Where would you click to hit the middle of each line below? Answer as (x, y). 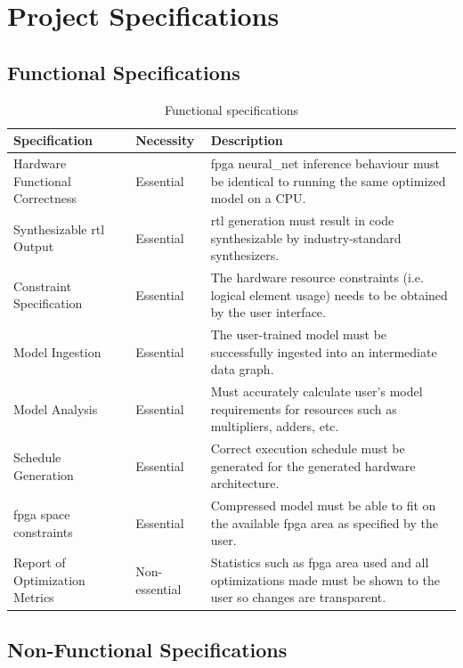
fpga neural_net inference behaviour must (325, 163)
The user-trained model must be (299, 334)
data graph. (242, 369)
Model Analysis (56, 408)
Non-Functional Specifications (147, 649)
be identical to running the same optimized (328, 180)
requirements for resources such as (304, 408)
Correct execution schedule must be (308, 448)
